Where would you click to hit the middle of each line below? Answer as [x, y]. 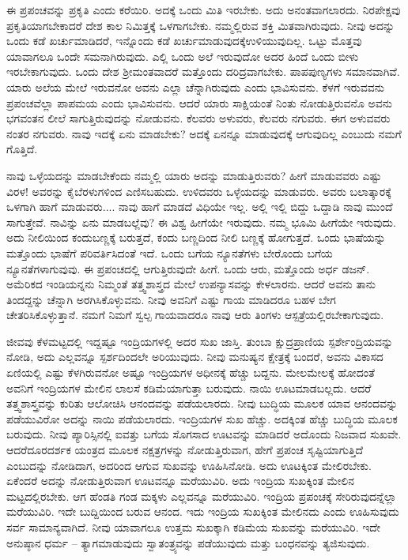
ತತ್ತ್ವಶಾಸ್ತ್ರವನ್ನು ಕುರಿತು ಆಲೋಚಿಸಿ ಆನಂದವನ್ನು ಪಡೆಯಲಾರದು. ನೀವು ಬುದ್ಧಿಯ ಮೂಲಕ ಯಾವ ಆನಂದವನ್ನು [202, 403]
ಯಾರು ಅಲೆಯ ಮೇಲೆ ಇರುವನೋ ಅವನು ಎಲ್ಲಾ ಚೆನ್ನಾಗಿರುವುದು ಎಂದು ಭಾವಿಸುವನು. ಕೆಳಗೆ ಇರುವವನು [195, 86]
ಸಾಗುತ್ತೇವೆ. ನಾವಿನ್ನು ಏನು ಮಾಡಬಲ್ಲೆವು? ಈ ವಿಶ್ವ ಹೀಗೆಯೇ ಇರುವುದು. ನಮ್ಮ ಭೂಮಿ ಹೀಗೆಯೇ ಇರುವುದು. [201, 222]
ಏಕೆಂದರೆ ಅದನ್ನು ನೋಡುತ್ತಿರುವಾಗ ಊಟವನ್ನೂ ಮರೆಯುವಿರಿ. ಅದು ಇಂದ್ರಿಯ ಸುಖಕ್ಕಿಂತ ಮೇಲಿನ [181, 481]
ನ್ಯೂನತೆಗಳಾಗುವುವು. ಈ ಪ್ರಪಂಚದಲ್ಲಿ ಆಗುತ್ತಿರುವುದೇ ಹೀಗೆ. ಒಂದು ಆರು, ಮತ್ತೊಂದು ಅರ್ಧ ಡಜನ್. [188, 268]
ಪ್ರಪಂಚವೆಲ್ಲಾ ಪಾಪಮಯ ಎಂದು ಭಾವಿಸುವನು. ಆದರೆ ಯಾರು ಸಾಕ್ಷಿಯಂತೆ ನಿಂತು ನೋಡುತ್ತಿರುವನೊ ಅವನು [199, 102]
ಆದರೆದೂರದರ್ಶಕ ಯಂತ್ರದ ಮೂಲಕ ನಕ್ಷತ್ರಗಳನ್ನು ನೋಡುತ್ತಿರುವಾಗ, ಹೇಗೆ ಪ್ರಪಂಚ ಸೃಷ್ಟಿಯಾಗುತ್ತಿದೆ [185, 450]
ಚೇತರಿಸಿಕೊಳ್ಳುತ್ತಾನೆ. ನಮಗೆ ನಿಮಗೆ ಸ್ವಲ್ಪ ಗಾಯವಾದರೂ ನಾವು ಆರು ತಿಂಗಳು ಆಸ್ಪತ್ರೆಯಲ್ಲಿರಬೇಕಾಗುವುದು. [195, 315]
